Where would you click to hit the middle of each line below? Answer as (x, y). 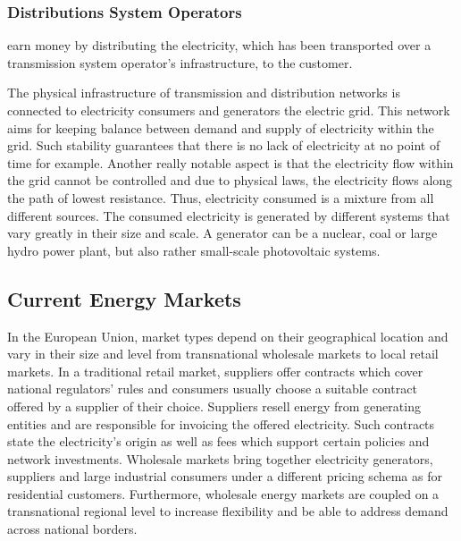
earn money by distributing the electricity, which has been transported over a (219, 45)
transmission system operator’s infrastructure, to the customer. (180, 62)
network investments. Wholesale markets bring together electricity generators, (220, 458)
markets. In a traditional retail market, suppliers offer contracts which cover (215, 371)
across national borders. (72, 529)
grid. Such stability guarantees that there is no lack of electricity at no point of (224, 145)
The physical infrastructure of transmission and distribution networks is (204, 93)
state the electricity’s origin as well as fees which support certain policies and (218, 441)
